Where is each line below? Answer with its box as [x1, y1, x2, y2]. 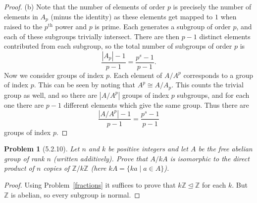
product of [4, 163, 35, 173]
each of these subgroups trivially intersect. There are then [4, 31, 179, 41]
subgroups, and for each [177, 89, 250, 100]
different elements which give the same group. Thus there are [63, 99, 249, 110]
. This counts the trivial [171, 79, 244, 90]
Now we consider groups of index [4, 69, 104, 80]
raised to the [4, 21, 43, 32]
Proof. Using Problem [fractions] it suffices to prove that [4, 179, 176, 190]
